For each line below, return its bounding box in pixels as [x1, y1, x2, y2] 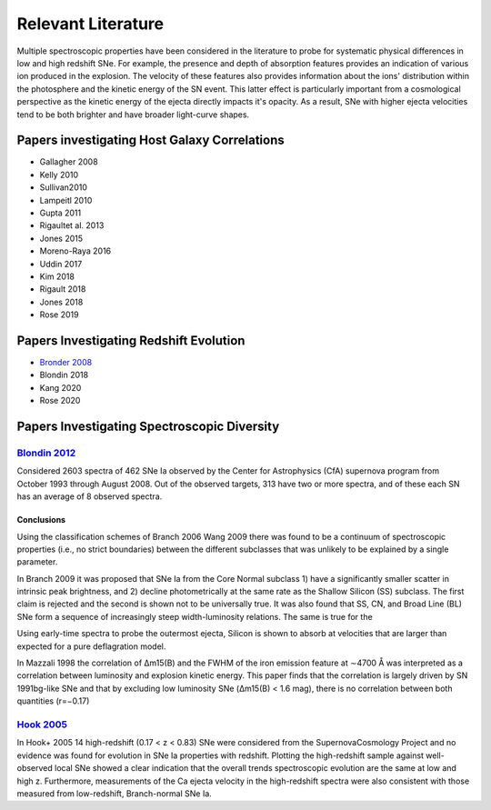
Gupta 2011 [39, 207, 82, 218]
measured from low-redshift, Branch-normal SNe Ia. [16, 787, 213, 799]
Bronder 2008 [39, 357, 93, 367]
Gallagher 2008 [39, 156, 99, 167]
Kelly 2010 [39, 169, 79, 180]
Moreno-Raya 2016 [39, 245, 112, 256]
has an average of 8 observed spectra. [16, 491, 163, 502]
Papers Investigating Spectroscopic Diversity [16, 418, 280, 434]
